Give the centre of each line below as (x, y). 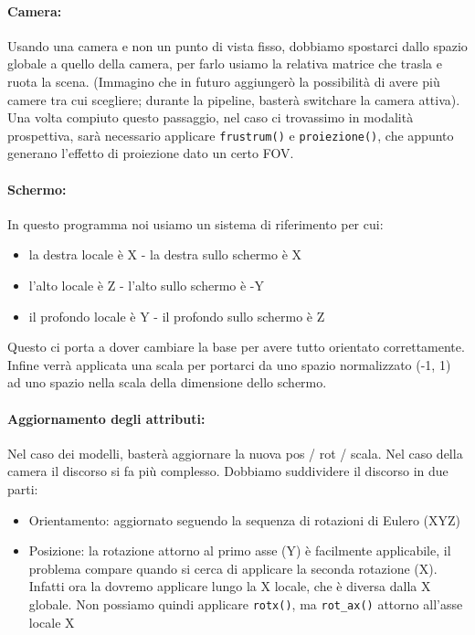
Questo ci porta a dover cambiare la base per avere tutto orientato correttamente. (236, 347)
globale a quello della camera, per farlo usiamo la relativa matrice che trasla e (225, 63)
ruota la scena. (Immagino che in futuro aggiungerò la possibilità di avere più (224, 81)
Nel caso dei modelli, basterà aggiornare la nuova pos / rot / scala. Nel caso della (235, 453)
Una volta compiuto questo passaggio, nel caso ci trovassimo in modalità (211, 117)
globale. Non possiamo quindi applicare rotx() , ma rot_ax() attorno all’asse (246, 603)
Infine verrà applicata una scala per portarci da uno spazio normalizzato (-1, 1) (229, 364)
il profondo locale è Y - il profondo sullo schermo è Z (177, 316)
